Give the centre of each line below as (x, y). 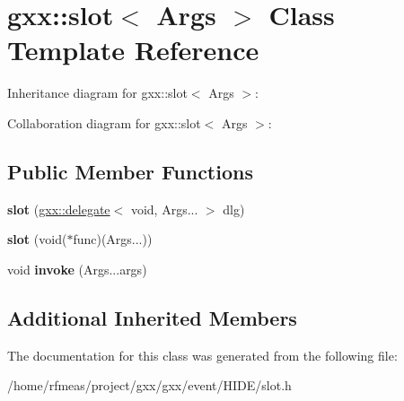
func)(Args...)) (113, 239)
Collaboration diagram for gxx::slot (104, 122)
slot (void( (37, 239)
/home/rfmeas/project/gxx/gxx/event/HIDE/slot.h (149, 385)
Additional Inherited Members (152, 317)
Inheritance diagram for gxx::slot (97, 93)
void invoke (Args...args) (77, 269)
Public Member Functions (130, 171)
